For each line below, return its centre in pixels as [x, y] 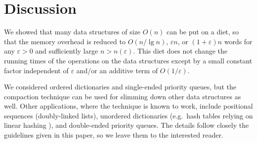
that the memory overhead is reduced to [65, 41]
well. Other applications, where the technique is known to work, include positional [128, 106]
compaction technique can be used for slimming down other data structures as [123, 96]
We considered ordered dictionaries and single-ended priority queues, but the [120, 87]
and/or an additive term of [117, 70]
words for [238, 41]
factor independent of [36, 70]
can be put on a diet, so [202, 32]
